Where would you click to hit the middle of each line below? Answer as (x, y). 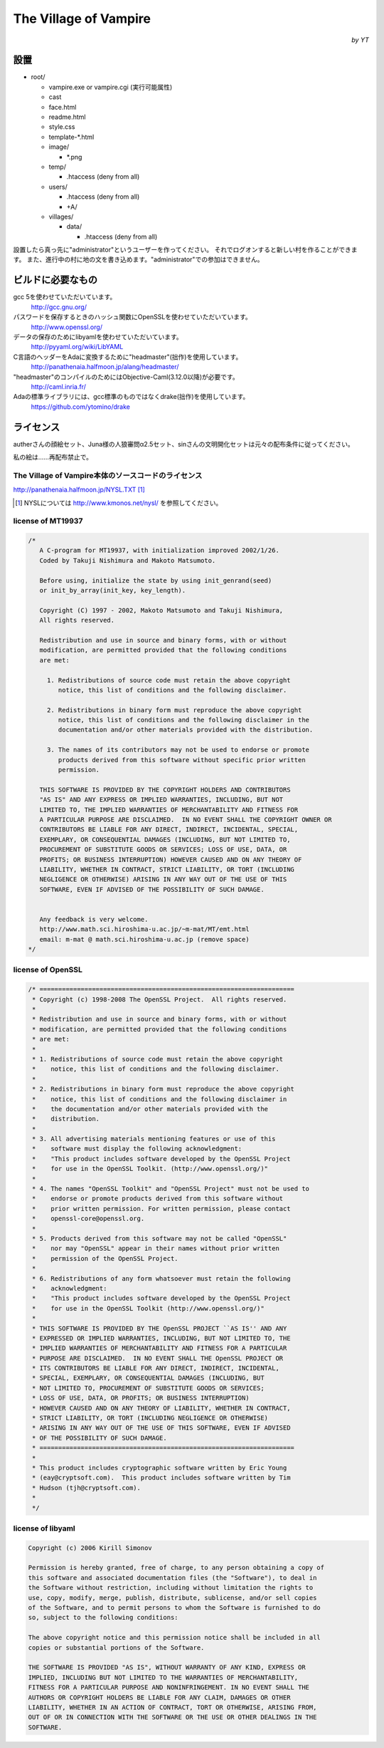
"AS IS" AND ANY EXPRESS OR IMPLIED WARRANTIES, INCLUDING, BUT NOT (161, 800)
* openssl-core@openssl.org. (89, 1219)
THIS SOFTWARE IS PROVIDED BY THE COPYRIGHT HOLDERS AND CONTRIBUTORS (165, 790)
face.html (63, 107)
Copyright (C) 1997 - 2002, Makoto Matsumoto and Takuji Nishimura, (161, 610)
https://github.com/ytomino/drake (81, 407)
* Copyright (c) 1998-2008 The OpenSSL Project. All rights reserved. (160, 999)
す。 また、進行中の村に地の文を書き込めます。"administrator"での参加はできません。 (138, 259)
